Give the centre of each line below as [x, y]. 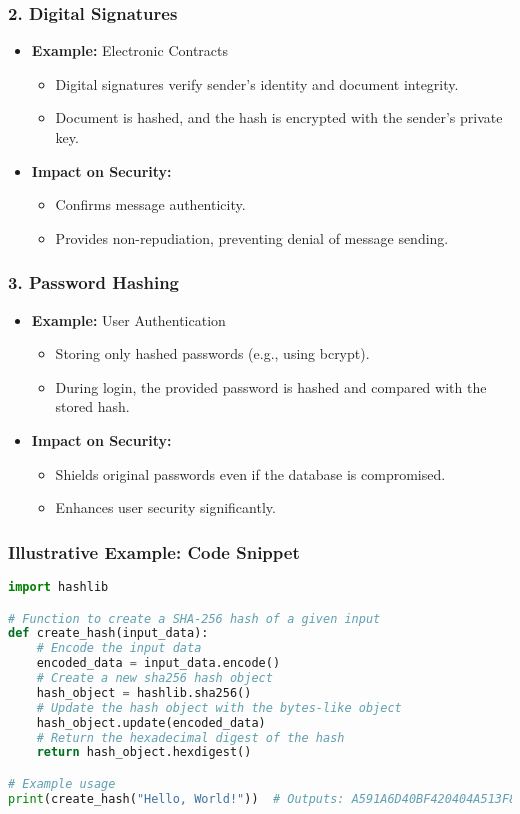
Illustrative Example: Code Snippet [154, 551]
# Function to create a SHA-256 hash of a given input [194, 618]
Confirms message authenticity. [150, 204]
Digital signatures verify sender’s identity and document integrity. [257, 83]
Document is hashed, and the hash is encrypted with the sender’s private [279, 117]
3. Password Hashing [94, 282]
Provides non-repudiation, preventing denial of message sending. [252, 237]
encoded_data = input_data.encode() [158, 663]
